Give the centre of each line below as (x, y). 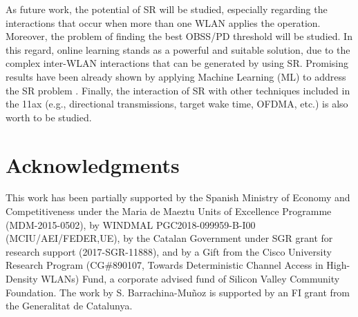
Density (22, 279)
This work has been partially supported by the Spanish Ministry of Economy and (178, 197)
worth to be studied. (49, 117)
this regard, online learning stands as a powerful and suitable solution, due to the (178, 49)
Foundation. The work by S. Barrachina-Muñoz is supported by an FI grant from (178, 292)
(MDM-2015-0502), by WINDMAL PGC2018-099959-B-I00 (131, 224)
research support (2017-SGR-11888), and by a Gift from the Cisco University (169, 251)
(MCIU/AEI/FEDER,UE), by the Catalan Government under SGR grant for (169, 238)
